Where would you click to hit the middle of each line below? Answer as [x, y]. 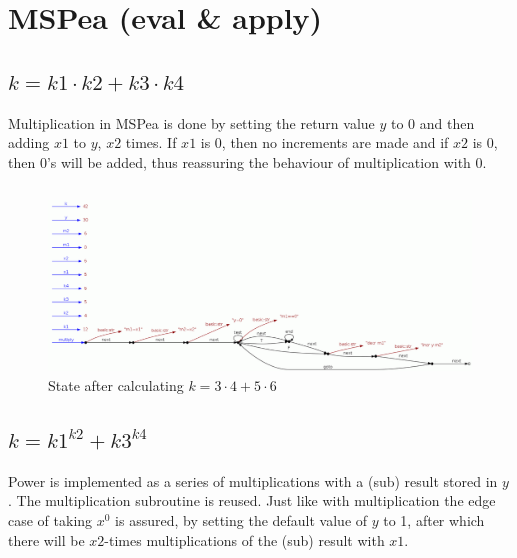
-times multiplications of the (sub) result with [244, 539]
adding [29, 142]
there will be [46, 539]
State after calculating [116, 384]
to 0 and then [433, 122]
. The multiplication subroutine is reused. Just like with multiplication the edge [252, 500]
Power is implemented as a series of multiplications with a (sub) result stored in [253, 480]
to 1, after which [434, 519]
